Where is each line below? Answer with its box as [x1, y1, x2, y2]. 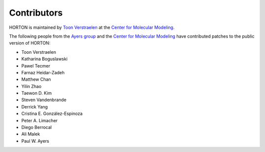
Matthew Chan [21, 76, 51, 83]
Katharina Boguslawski [21, 56, 68, 62]
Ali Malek [21, 131, 40, 137]
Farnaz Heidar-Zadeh [21, 69, 65, 75]
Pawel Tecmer [21, 63, 51, 68]
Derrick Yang [21, 104, 48, 109]
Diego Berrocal [21, 125, 52, 130]
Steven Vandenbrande [21, 97, 67, 103]
